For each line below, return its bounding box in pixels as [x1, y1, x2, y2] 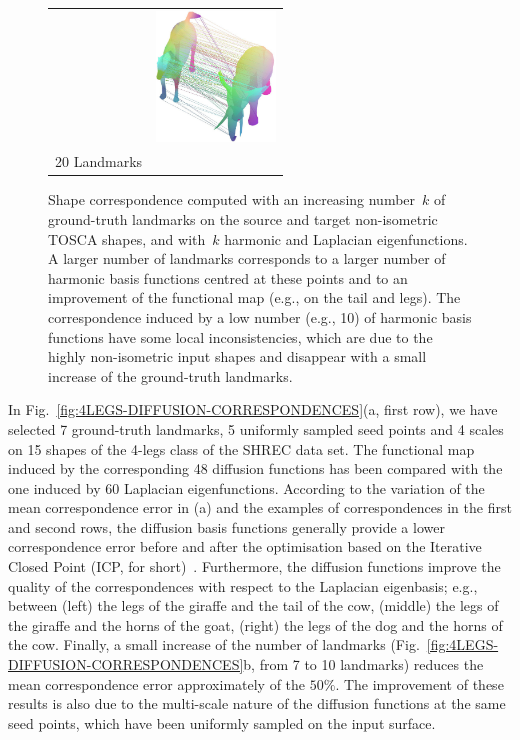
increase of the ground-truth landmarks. [48, 365, 293, 386]
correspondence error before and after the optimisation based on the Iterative [8, 536, 482, 557]
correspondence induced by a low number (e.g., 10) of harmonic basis [48, 306, 472, 327]
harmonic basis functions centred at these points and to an [48, 267, 408, 288]
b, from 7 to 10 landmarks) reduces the [243, 654, 484, 675]
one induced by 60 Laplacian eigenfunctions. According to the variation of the [8, 477, 485, 498]
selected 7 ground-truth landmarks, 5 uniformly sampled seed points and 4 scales [8, 418, 504, 439]
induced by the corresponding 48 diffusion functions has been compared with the [8, 458, 503, 479]
